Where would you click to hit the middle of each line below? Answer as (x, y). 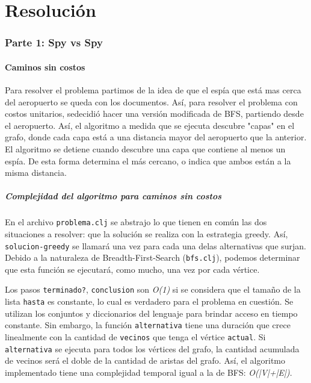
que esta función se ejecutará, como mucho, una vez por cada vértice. (132, 269)
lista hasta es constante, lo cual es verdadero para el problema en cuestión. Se (149, 301)
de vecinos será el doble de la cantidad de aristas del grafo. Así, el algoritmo (145, 360)
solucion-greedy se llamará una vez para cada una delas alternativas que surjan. (156, 245)
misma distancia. (36, 173)
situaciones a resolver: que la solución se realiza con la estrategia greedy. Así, (146, 233)
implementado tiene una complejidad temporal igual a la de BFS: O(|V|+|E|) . (149, 372)
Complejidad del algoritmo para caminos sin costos (113, 196)
